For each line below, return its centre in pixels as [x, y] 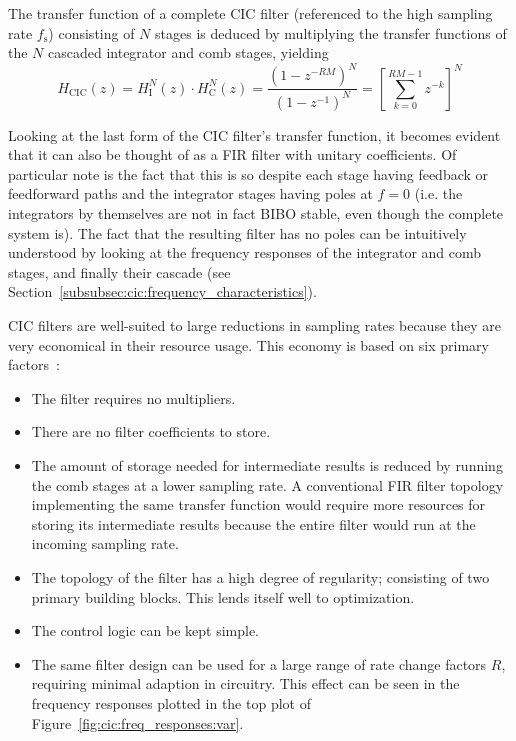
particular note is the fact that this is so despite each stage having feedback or [248, 173]
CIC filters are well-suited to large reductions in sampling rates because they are [254, 325]
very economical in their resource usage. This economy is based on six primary [248, 344]
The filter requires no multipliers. [133, 397]
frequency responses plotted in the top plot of [171, 702]
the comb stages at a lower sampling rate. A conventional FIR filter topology [267, 484]
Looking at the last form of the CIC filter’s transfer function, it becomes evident [254, 134]
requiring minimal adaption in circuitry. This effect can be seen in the [245, 683]
